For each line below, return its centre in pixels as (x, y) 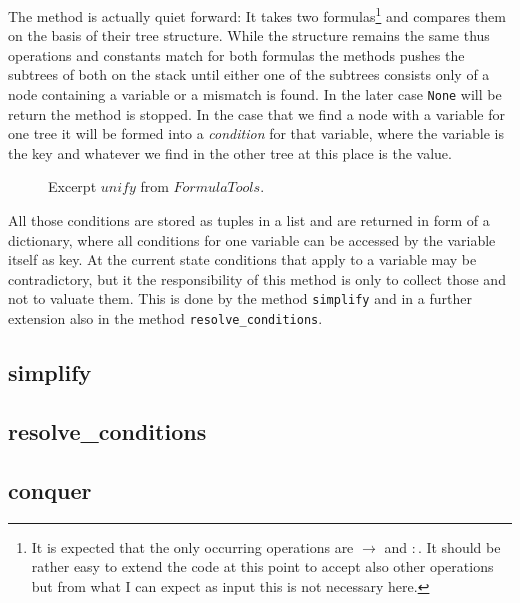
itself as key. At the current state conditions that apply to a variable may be (242, 259)
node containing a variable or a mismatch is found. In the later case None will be (255, 94)
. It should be (459, 546)
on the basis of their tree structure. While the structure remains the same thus (249, 35)
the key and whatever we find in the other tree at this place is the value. (230, 152)
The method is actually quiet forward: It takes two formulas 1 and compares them (257, 14)
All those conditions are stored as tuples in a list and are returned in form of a (249, 220)
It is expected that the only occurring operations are (192, 546)
